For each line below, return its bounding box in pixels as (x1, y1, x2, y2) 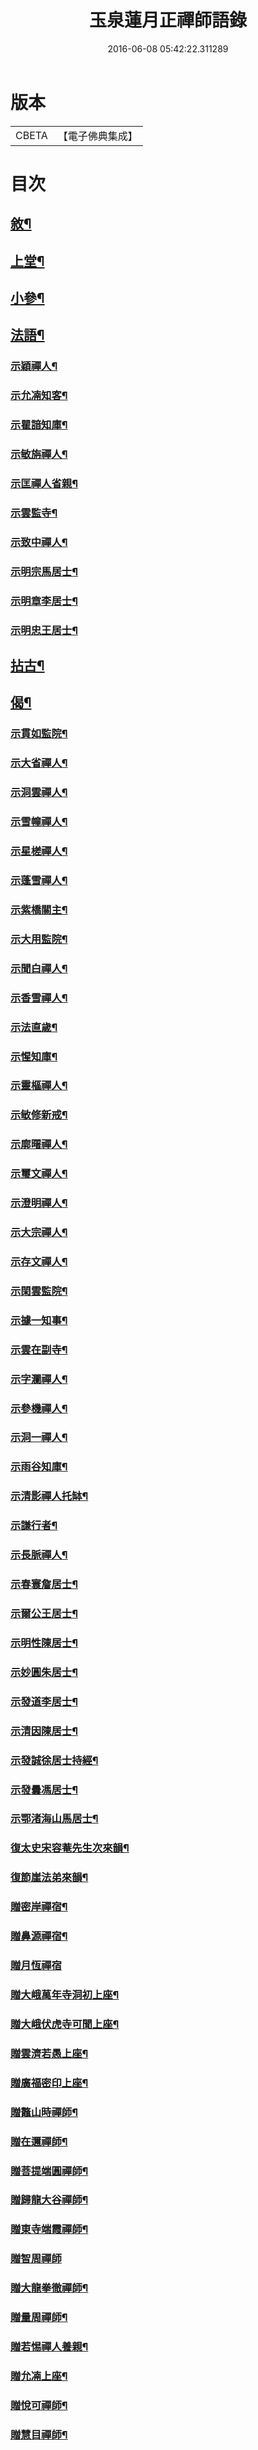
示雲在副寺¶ (10, 1342, 68, 1356)
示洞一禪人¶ (10, 1431, 68, 1445)
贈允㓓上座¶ (10, 2369, 68, 2383)
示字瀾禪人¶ (10, 1372, 68, 1386)
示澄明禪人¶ (10, 1196, 68, 1210)
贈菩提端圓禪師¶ (10, 2164, 89, 2178)
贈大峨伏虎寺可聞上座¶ (10, 2017, 120, 2031)
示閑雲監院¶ (10, 1284, 68, 1298)
